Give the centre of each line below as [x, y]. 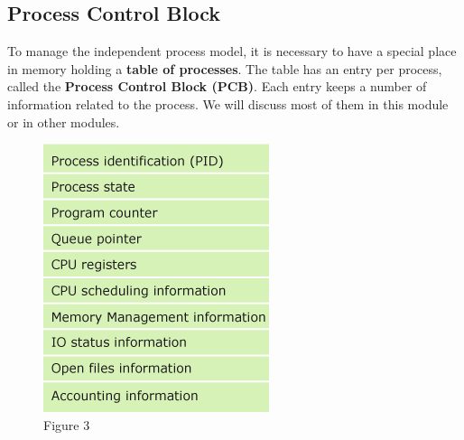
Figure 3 [67, 424]
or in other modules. [64, 122]
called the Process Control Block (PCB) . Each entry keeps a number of [217, 86]
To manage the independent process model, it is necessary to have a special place [232, 51]
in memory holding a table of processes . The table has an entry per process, [225, 68]
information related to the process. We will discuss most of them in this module [228, 103]
